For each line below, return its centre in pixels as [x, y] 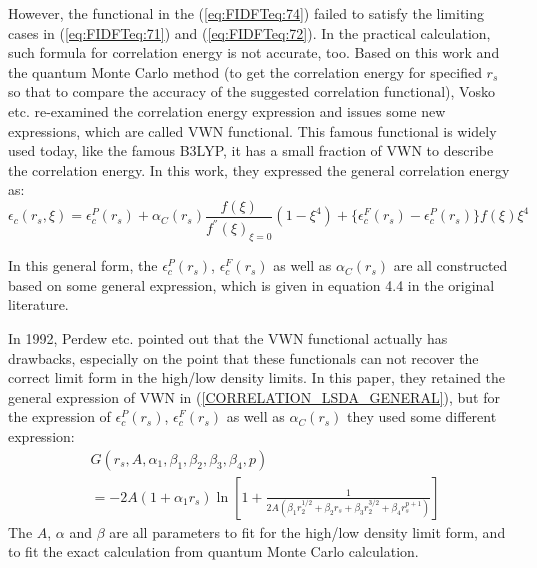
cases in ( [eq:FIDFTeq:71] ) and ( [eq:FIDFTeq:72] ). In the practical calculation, [249, 32]
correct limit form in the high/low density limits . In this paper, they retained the [257, 377]
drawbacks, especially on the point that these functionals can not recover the [243, 357]
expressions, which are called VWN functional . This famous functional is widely [252, 130]
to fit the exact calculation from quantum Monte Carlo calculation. [213, 551]
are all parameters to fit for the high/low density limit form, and [307, 531]
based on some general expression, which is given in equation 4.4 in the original [251, 284]
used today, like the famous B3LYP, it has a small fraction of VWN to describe [251, 150]
